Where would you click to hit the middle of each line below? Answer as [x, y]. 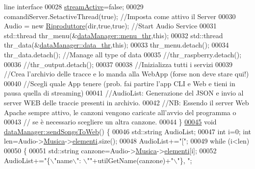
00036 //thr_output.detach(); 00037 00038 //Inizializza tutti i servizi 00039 [118, 64]
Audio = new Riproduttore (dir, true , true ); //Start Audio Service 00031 [110, 26]
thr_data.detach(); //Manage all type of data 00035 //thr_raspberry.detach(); [123, 54]
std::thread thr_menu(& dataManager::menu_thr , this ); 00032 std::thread [114, 35]
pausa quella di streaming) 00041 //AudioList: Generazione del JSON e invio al [124, 93]
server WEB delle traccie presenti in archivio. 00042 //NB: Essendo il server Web [127, 102]
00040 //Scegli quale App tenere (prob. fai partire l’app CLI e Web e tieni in [120, 83]
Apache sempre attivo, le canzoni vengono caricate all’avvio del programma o [120, 112]
